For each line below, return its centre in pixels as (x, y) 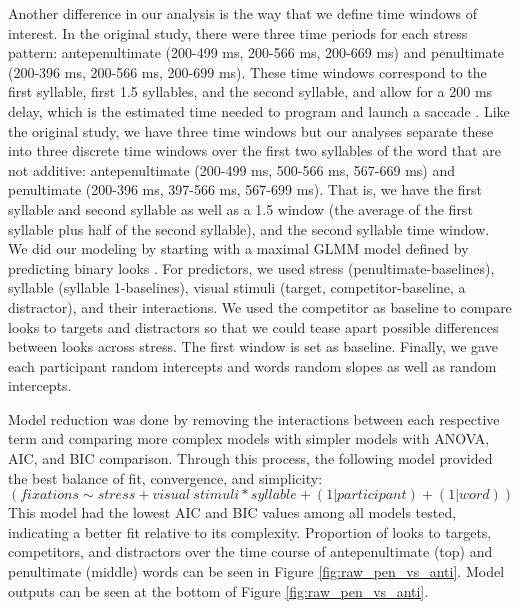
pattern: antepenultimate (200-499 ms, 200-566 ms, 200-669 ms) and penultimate (256, 52)
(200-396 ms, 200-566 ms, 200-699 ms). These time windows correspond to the (247, 71)
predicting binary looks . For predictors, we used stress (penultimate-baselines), (251, 267)
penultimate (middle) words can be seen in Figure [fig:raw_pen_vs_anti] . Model (256, 571)
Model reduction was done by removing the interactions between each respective (254, 418)
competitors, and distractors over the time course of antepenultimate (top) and (250, 551)
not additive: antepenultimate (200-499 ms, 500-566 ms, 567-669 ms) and (232, 169)
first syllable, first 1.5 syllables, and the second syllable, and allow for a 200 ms (250, 91)
